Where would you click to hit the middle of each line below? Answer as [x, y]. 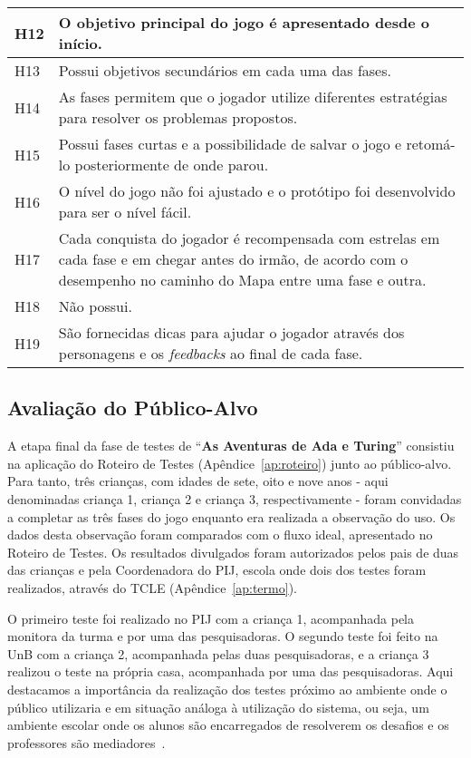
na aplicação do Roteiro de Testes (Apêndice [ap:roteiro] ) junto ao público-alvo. [230, 463]
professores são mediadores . [87, 742]
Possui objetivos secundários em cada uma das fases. [225, 70]
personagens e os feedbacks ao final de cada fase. [211, 353]
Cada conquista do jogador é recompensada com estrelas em [249, 238]
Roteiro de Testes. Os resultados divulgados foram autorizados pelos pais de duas [233, 552]
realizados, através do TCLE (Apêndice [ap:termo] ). [152, 587]
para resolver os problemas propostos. [178, 117]
